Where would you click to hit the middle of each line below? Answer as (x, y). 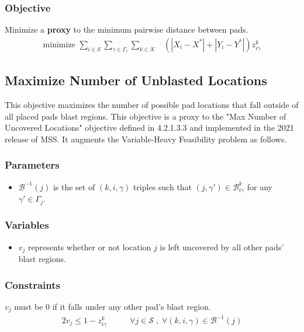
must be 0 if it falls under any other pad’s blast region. (113, 307)
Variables (27, 225)
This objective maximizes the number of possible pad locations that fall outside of (152, 105)
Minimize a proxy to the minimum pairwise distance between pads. (127, 29)
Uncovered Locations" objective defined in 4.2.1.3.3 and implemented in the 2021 (149, 127)
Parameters (32, 165)
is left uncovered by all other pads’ (222, 247)
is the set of (74, 186)
